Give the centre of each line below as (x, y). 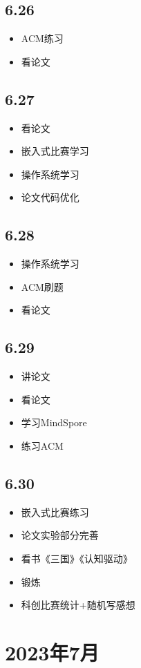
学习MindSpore (54, 422)
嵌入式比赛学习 (55, 151)
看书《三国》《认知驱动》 (77, 558)
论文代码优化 (50, 197)
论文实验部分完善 (60, 535)
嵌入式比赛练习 (55, 512)
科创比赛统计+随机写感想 (78, 605)
